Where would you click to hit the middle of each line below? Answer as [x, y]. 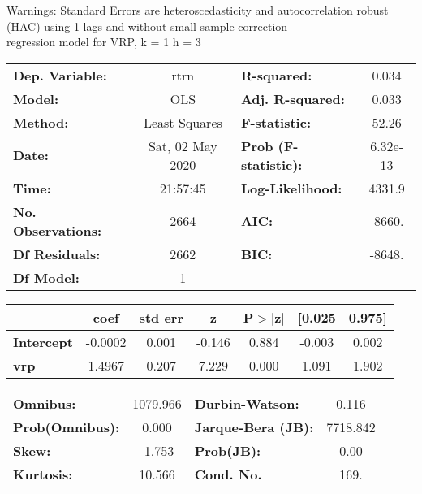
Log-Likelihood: [291, 188]
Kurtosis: [43, 474]
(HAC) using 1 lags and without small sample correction [147, 26]
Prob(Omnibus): [67, 427]
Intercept [43, 341]
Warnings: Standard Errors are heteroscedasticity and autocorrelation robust [198, 10]
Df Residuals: [57, 253]
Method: [41, 122]
